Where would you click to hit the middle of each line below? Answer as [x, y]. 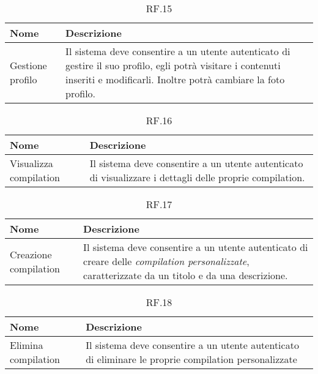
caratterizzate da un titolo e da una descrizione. [186, 275]
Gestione [28, 65]
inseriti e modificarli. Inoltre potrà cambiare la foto [175, 79]
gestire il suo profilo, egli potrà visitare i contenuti [173, 65]
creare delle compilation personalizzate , [166, 261]
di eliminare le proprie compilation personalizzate [191, 359]
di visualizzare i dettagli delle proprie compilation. [197, 177]
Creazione [31, 254]
